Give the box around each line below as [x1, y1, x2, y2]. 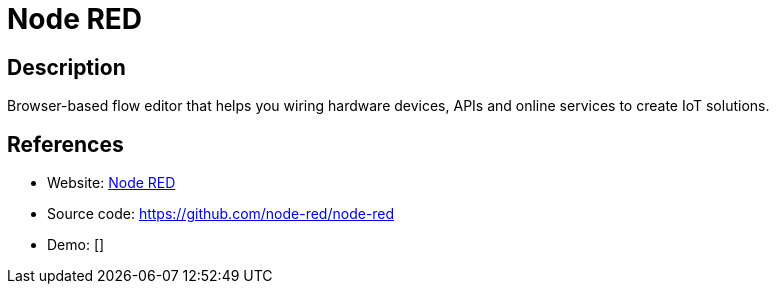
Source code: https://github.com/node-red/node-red [47, 205, 395, 223]
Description [7, 54, 126, 80]
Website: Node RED [47, 174, 176, 192]
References [7, 131, 124, 157]
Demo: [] [47, 236, 105, 254]
